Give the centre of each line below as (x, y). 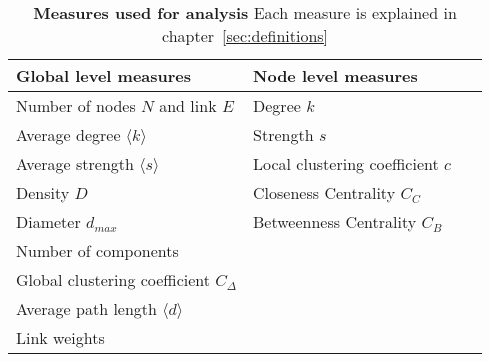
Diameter (48, 221)
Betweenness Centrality (335, 221)
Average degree (68, 134)
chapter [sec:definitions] (245, 35)
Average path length (86, 308)
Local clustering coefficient (346, 163)
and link (188, 105)
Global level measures (104, 75)
